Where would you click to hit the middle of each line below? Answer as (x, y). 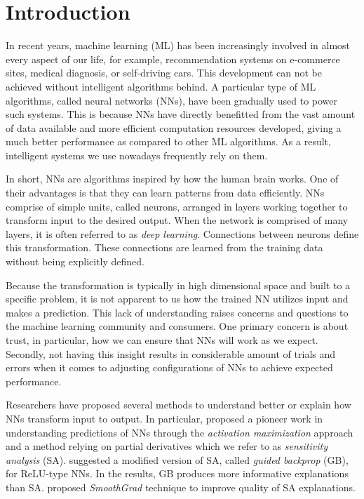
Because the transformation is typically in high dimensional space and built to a (178, 285)
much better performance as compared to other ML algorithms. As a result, (168, 141)
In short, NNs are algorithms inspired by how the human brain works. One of (172, 179)
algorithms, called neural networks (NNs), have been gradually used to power (172, 100)
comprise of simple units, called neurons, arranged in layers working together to (177, 206)
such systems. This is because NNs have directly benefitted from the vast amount (181, 114)
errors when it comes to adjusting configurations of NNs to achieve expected (169, 367)
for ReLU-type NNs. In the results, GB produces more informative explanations (177, 473)
